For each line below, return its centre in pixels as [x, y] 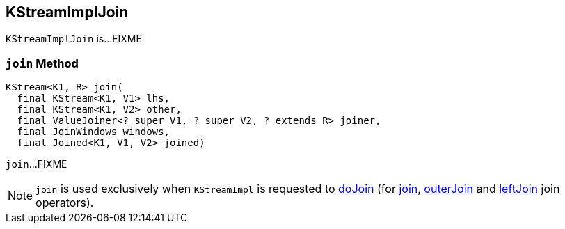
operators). [65, 203]
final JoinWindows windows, [94, 132]
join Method [42, 63]
